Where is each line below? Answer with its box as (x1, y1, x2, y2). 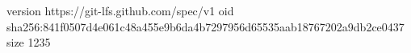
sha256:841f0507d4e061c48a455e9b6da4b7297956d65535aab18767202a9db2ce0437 (6, 18, 405, 35)
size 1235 (6, 34, 51, 51)
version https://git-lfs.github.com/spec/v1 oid (6, 2, 234, 18)
